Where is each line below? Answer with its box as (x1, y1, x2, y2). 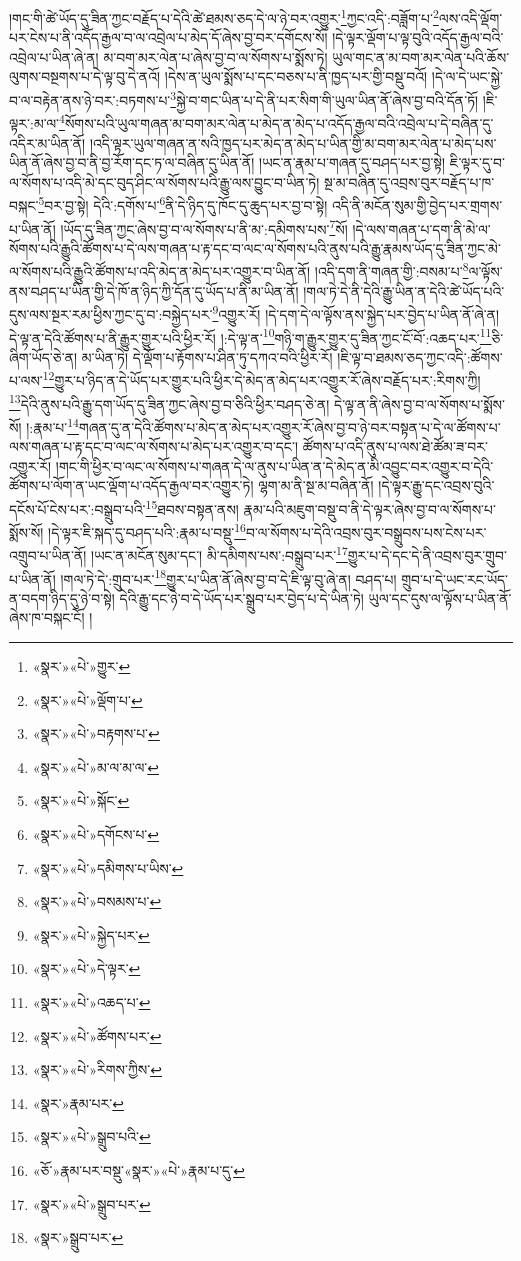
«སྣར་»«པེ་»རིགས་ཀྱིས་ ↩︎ (32, 1059, 162, 1080)
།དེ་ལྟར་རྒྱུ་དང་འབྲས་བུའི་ (378, 475, 495, 496)
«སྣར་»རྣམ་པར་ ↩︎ (32, 1092, 124, 1113)
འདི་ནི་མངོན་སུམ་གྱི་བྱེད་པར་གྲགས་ (332, 194, 503, 215)
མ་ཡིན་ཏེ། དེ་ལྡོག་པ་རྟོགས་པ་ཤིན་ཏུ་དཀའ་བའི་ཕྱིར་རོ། (81, 346, 333, 367)
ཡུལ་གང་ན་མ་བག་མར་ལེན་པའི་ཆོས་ (332, 46, 510, 67)
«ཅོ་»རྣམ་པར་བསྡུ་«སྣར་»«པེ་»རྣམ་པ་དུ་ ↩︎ (32, 1159, 245, 1180)
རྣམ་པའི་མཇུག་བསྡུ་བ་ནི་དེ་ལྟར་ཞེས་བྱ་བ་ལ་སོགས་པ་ (243, 498, 496, 519)
